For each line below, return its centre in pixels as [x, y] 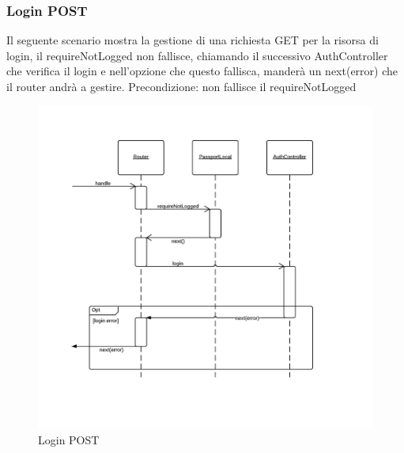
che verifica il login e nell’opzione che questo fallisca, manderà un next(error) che [202, 71]
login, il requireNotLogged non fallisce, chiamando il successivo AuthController [197, 55]
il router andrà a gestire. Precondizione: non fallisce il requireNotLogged [181, 86]
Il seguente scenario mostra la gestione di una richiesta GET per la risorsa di [193, 40]
